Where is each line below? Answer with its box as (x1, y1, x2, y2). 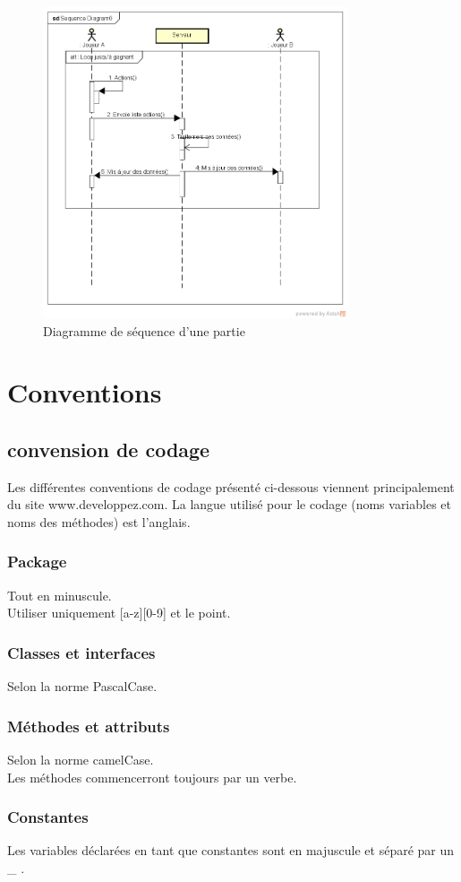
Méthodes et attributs (7, 714, 170, 737)
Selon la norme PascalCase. (7, 677, 158, 696)
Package (7, 550, 67, 573)
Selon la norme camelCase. (7, 749, 154, 768)
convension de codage (7, 435, 210, 463)
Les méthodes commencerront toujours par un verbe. (7, 767, 297, 786)
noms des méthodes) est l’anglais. (7, 512, 191, 531)
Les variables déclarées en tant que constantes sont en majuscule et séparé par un (7, 841, 455, 860)
